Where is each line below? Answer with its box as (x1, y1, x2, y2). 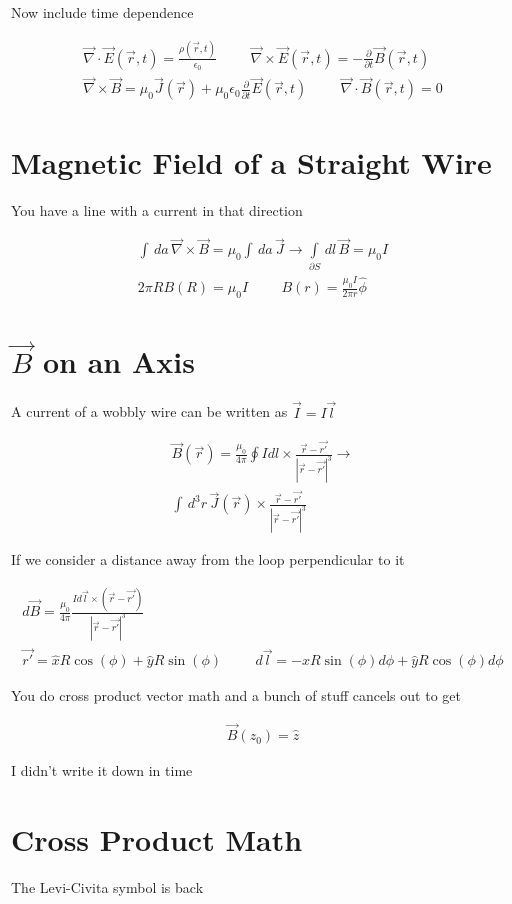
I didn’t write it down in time (11, 760, 193, 781)
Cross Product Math (11, 818, 303, 859)
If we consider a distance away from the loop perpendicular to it (11, 549, 405, 570)
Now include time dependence (11, 2, 194, 22)
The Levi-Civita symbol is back (11, 876, 204, 897)
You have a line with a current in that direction (11, 199, 303, 220)
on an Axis (42, 341, 195, 382)
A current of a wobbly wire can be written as (11, 401, 288, 422)
